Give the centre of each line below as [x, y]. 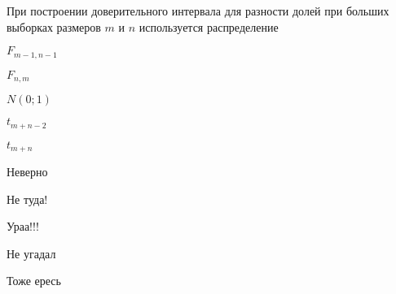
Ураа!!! [23, 226]
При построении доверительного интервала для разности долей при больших [198, 11]
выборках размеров [54, 26]
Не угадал [31, 253]
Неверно [27, 171]
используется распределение [209, 26]
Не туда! [27, 199]
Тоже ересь [34, 281]
